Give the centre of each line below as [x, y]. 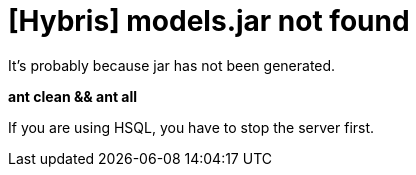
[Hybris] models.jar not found [209, 21]
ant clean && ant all [73, 96]
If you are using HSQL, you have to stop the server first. [191, 127]
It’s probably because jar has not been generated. [172, 65]
